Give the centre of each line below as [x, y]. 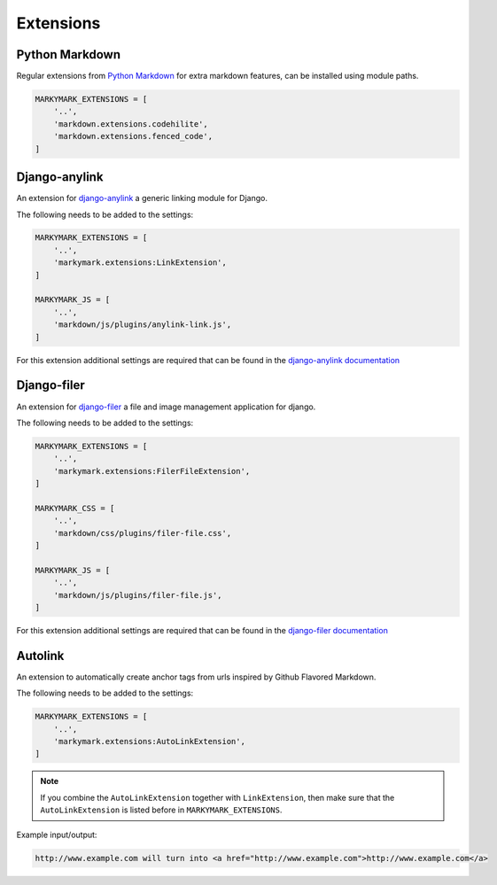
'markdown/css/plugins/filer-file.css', [143, 533]
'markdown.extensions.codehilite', [131, 124]
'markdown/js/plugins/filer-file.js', [138, 595]
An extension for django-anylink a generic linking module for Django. [142, 198]
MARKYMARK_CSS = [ [75, 508]
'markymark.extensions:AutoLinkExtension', [149, 741]
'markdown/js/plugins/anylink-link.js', [143, 325]
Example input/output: [57, 835]
